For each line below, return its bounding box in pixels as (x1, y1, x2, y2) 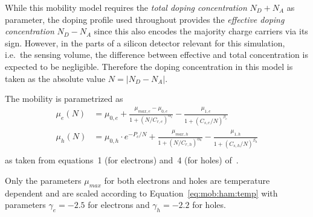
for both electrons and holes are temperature (104, 174, 270, 186)
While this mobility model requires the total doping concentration (5, 1, 247, 13)
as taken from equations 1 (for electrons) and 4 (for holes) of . (5, 154, 239, 166)
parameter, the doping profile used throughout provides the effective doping (5, 13, 285, 25)
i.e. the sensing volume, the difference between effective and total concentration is (5, 48, 308, 61)
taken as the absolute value (5, 72, 106, 84)
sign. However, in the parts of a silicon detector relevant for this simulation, (5, 36, 285, 49)
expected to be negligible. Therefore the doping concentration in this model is (5, 60, 293, 72)
